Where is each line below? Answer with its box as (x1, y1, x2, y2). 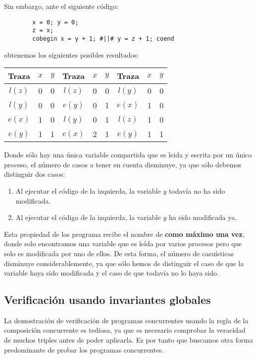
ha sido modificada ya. (168, 212, 237, 222)
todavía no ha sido (168, 185, 225, 196)
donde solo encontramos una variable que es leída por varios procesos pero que (4, 238, 242, 249)
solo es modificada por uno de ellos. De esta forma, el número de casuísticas (4, 248, 234, 258)
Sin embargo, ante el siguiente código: (4, 1, 119, 11)
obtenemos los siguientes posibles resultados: (4, 49, 139, 60)
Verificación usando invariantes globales (4, 292, 211, 307)
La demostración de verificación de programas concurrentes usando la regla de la (4, 315, 249, 325)
